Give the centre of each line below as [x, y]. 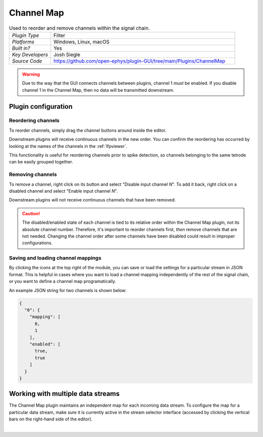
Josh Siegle [67, 55]
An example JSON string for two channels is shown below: [68, 290]
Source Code [27, 61]
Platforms [23, 41]
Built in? [21, 48]
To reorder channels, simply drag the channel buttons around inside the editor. [88, 130]
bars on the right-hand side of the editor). [51, 419]
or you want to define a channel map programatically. [63, 281]
